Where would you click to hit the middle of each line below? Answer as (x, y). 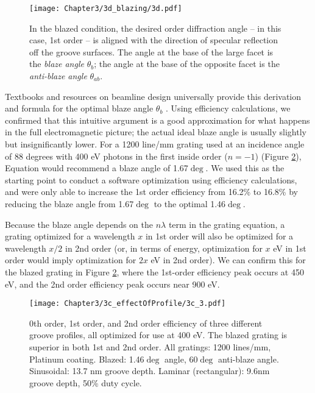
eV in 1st (290, 248)
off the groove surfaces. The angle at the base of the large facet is (151, 51)
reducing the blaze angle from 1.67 (69, 203)
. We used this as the (245, 168)
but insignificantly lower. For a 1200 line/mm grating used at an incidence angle (155, 144)
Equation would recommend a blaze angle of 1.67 (97, 168)
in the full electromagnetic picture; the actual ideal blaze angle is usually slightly (156, 132)
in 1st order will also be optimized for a (219, 236)
